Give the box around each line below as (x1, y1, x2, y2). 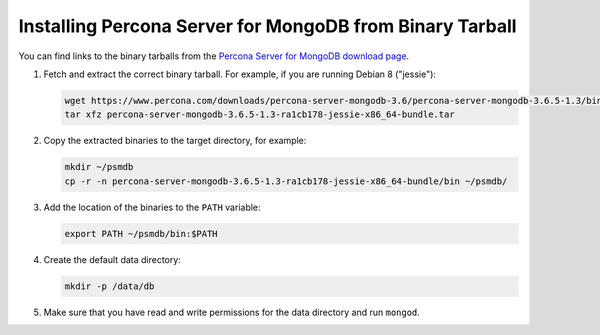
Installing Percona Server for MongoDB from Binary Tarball (18, 15, 517, 37)
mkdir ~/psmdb (64, 161, 134, 173)
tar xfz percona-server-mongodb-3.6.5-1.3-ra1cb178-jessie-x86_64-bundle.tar (64, 109, 455, 120)
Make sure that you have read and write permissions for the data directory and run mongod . (43, 306, 420, 318)
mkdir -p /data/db (64, 280, 155, 292)
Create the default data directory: (43, 253, 182, 265)
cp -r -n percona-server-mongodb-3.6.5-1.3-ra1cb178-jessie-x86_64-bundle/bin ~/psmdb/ (64, 175, 508, 187)
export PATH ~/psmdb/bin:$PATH (64, 228, 219, 239)
